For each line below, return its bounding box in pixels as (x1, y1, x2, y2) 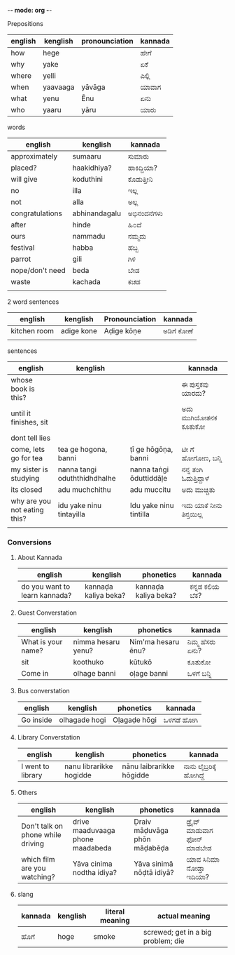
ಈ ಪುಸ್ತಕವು (181, 380, 208, 389)
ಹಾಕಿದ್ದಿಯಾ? (127, 163, 157, 173)
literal (105, 907, 125, 916)
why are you (10, 496, 51, 506)
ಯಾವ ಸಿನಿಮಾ (186, 855, 220, 864)
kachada (72, 277, 101, 286)
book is (10, 384, 35, 394)
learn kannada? (20, 591, 72, 601)
